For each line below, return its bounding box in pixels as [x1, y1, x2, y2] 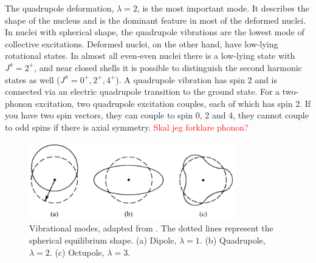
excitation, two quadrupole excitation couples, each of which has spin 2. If [35, 97, 311, 109]
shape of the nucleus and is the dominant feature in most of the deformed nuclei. [5, 13, 306, 26]
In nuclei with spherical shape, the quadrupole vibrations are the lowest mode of [5, 26, 304, 38]
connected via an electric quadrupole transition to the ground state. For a [5, 85, 280, 98]
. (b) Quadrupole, [199, 234, 266, 247]
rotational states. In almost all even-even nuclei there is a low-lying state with [5, 49, 295, 62]
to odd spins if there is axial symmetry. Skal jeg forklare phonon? [5, 120, 249, 133]
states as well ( [5, 73, 60, 86]
